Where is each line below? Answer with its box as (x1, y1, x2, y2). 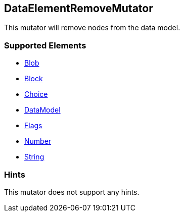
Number (24, 137, 52, 146)
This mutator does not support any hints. (4, 187, 140, 196)
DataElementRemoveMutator (4, 2, 153, 15)
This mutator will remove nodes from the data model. (4, 23, 180, 32)
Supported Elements (4, 40, 86, 50)
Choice (24, 90, 48, 99)
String (24, 152, 44, 161)
